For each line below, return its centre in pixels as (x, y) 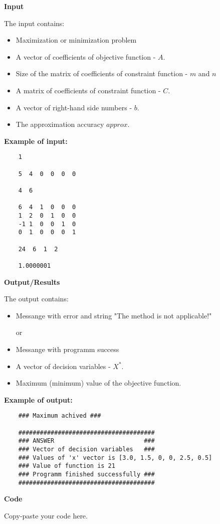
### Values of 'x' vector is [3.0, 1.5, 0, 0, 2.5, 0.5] (115, 458)
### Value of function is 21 (67, 466)
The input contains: (34, 23)
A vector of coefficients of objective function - (86, 56)
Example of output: (38, 399)
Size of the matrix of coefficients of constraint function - (102, 73)
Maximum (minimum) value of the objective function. (98, 383)
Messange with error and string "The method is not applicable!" (114, 315)
